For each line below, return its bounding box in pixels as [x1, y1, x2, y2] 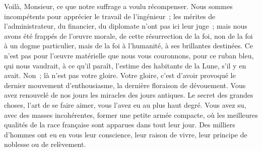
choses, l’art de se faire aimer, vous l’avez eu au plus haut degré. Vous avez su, [4, 99, 246, 110]
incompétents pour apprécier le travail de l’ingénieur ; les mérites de [4, 11, 216, 21]
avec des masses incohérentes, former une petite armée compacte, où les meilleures [4, 109, 258, 120]
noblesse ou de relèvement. [4, 139, 86, 149]
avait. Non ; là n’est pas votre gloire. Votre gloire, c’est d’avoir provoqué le [4, 70, 236, 81]
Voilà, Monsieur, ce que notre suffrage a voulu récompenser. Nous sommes [4, 1, 233, 11]
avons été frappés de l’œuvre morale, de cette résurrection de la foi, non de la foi [4, 30, 253, 41]
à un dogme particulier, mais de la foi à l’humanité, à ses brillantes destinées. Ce [4, 40, 253, 51]
